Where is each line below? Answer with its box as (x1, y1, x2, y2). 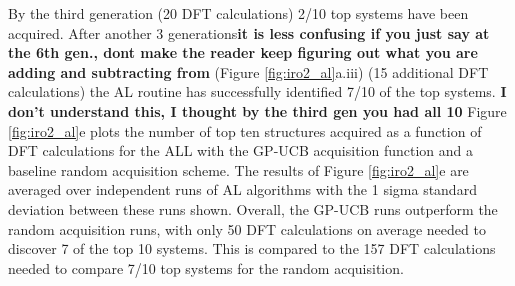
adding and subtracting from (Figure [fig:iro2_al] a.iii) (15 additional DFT (8, 61, 489, 82)
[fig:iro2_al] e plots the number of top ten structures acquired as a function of (8, 120, 482, 141)
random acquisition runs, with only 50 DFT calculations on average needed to (8, 218, 486, 239)
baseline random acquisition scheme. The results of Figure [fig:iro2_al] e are (8, 159, 469, 180)
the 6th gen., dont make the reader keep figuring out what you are (8, 42, 478, 63)
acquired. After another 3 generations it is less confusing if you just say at (8, 22, 490, 43)
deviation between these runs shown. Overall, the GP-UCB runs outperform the (8, 198, 498, 219)
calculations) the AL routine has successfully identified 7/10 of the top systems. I (8, 81, 507, 102)
